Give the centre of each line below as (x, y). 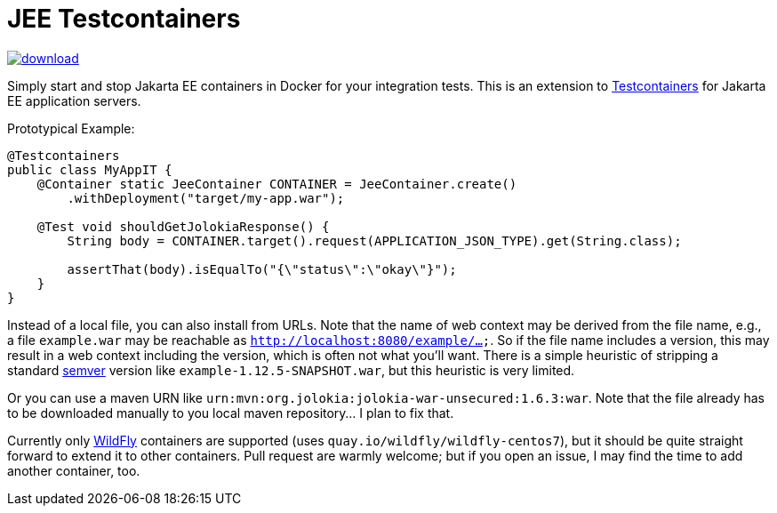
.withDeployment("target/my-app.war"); (206, 198)
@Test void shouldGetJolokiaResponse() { (183, 226)
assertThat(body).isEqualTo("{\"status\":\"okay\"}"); (262, 269)
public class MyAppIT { (90, 169)
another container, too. (74, 470)
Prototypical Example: (71, 128)
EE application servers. (74, 100)
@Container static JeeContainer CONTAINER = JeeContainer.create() (277, 184)
